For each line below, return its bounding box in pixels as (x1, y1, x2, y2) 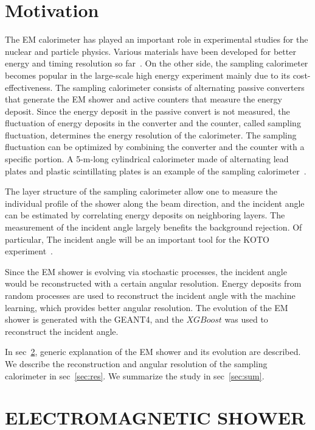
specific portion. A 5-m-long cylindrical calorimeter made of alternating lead (5, 152, 289, 165)
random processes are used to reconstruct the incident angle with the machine (5, 289, 296, 301)
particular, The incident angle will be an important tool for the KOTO (5, 232, 269, 245)
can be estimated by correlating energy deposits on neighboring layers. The (5, 209, 285, 221)
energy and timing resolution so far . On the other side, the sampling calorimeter (5, 57, 308, 70)
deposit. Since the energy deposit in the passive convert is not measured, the (5, 104, 290, 117)
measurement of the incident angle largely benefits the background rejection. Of (5, 221, 302, 234)
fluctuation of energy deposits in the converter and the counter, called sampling (5, 116, 301, 129)
